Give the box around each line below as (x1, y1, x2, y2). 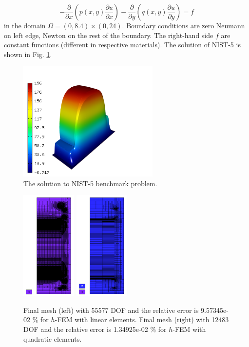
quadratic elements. (23, 333, 82, 344)
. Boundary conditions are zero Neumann (122, 20, 245, 30)
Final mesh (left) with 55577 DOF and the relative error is (23, 305, 199, 315)
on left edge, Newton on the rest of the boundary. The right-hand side (4, 30, 213, 40)
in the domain (4, 20, 46, 30)
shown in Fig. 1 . (4, 49, 52, 59)
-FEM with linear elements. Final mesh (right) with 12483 (55, 314, 229, 325)
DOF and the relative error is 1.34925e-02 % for (23, 324, 167, 334)
